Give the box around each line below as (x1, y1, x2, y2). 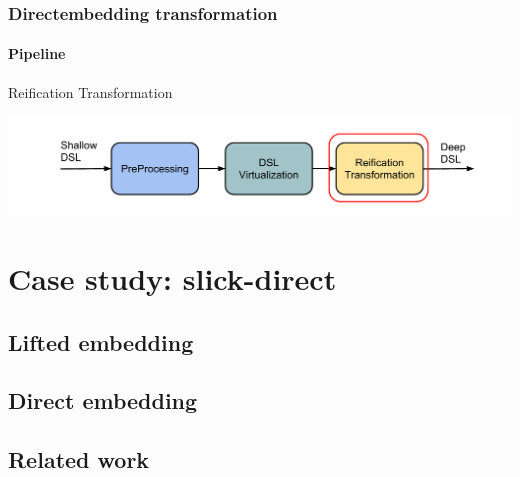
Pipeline (8, 43, 66, 64)
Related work (8, 444, 150, 475)
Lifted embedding (8, 326, 194, 357)
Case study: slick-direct (8, 257, 337, 298)
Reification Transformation (8, 81, 173, 102)
